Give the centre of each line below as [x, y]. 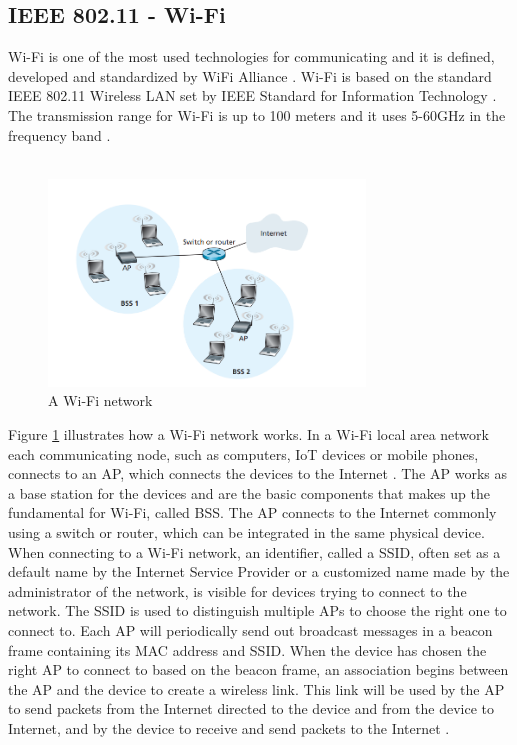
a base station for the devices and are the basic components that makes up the [249, 492]
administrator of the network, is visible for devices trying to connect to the [237, 590]
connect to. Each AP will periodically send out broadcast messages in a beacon [250, 629]
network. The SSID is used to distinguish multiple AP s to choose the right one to [257, 610]
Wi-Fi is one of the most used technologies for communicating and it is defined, [251, 56]
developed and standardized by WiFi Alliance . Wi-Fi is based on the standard [250, 75]
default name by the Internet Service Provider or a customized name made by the [259, 571]
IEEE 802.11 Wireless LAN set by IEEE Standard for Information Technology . [252, 95]
